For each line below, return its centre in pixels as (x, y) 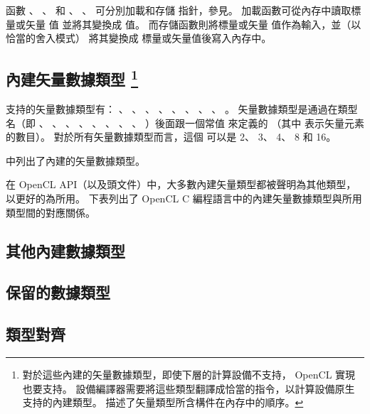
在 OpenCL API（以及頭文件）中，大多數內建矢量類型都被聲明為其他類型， (181, 184)
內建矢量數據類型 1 (72, 78)
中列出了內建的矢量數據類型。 (75, 160)
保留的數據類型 (58, 292)
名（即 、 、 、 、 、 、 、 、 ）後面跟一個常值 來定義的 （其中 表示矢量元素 (185, 122)
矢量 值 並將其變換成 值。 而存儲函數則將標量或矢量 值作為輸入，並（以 (193, 24)
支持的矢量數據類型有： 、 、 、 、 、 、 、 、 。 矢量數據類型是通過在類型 (182, 108)
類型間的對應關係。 (51, 212)
